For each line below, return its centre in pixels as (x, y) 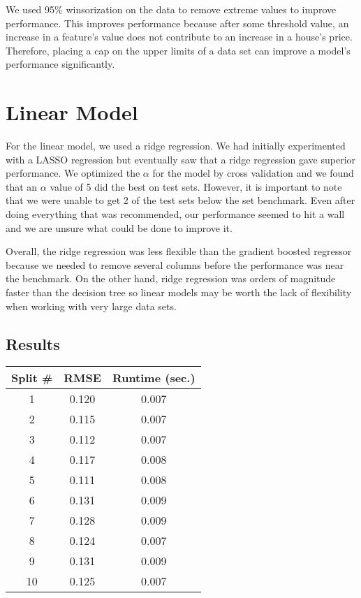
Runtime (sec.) (154, 378)
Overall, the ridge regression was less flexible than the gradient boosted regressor (179, 251)
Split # (32, 378)
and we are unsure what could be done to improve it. (119, 227)
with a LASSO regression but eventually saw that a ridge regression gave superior (181, 159)
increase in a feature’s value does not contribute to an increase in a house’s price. (179, 37)
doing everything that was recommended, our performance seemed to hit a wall (175, 214)
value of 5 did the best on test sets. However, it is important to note (196, 186)
